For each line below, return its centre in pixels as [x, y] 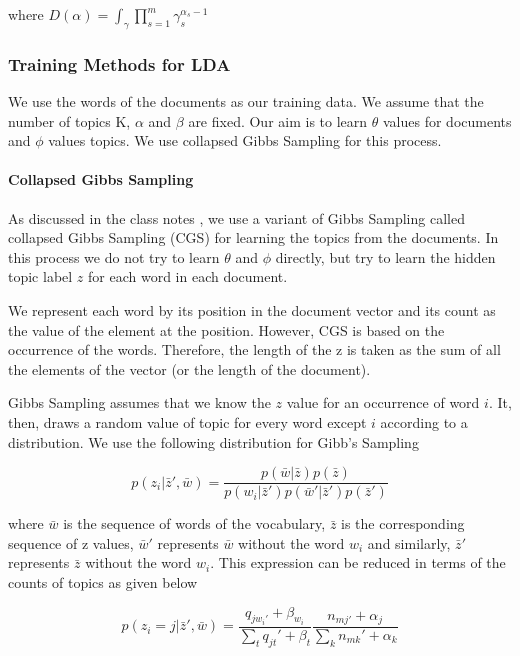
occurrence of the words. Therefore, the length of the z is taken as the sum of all [254, 349]
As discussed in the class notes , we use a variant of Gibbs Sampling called [236, 217]
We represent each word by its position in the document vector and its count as [252, 309]
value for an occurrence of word [383, 402]
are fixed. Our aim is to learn [278, 120]
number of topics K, [69, 120]
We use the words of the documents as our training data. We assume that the [246, 101]
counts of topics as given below [103, 581]
